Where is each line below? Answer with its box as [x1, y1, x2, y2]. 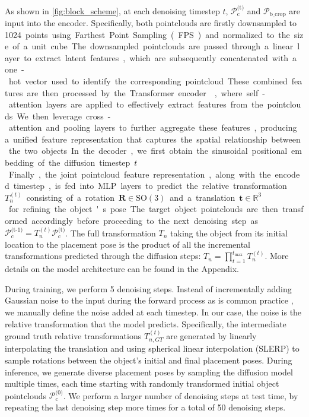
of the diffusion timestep [37, 156, 130, 169]
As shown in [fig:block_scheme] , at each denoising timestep [5, 4, 220, 17]
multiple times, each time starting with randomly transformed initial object [5, 377, 279, 390]
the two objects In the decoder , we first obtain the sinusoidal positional [8, 144, 288, 157]
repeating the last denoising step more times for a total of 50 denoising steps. [5, 400, 286, 413]
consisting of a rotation [26, 191, 115, 203]
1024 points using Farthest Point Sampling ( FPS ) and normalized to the [5, 28, 290, 40]
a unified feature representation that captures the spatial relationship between [5, 132, 301, 145]
